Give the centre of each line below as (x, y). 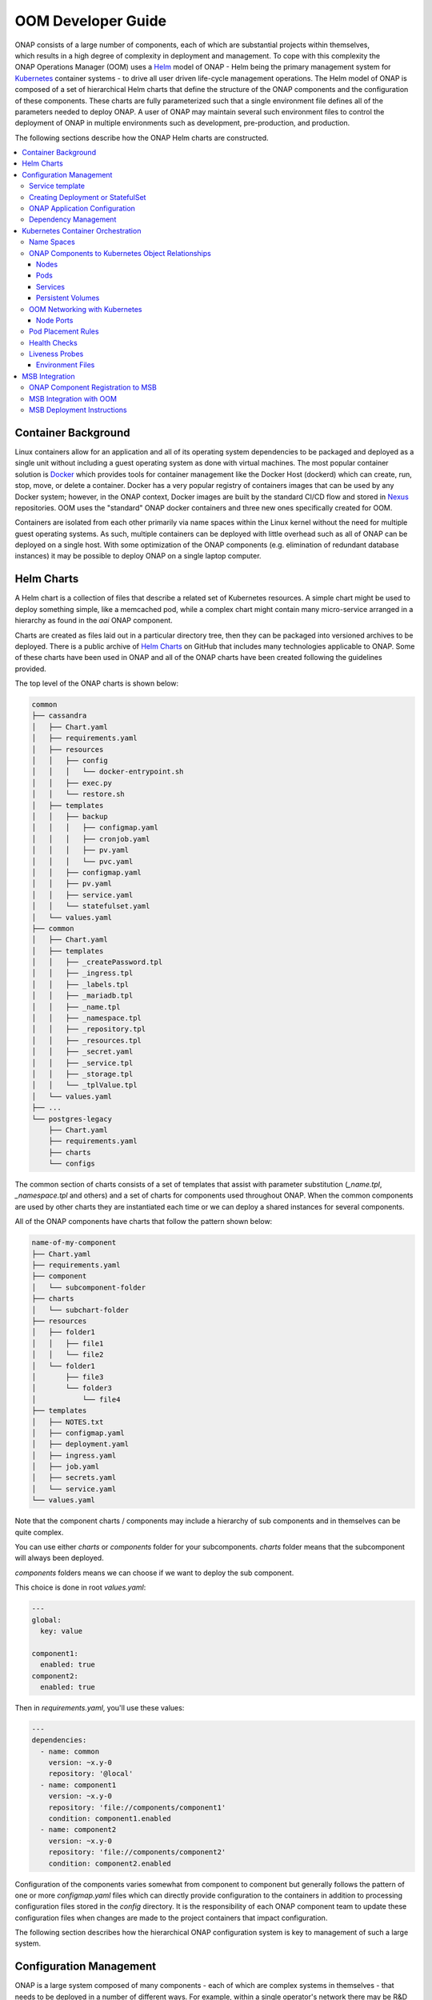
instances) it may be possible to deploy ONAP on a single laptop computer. (138, 556)
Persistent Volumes (68, 298)
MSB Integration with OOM (73, 398)
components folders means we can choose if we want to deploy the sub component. (154, 1573)
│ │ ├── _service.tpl (82, 1063)
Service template (57, 186)
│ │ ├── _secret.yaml (82, 1052)
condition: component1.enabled (110, 1818)
